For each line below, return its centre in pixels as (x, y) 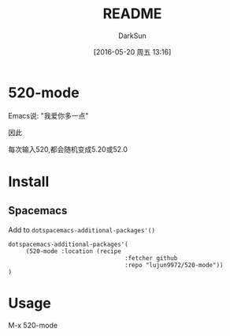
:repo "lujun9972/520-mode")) (174, 265)
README (132, 14)
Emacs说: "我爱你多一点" (48, 115)
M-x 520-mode (33, 325)
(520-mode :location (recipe (74, 251)
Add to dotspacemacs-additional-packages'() (82, 229)
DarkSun (132, 36)
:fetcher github (151, 258)
